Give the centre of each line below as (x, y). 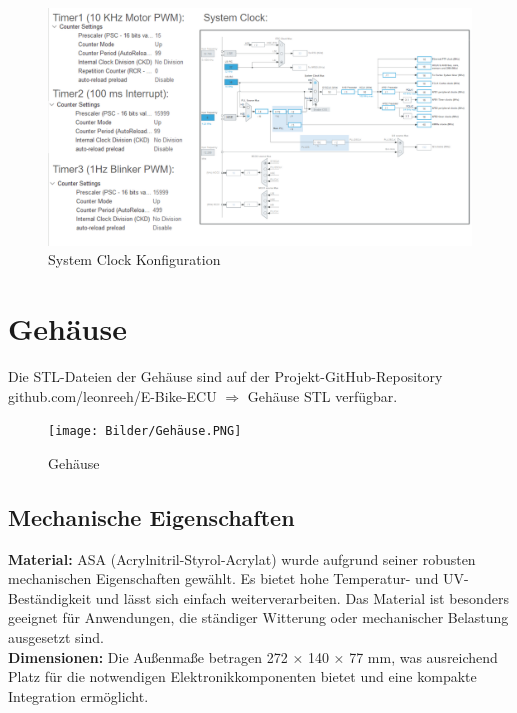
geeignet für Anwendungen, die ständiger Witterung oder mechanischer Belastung (258, 617)
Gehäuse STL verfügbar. (322, 395)
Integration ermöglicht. (78, 695)
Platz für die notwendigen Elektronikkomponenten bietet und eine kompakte (242, 676)
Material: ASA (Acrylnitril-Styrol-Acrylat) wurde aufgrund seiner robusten (242, 558)
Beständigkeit (50, 597)
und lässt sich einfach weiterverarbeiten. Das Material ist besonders (302, 597)
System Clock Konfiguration (134, 259)
